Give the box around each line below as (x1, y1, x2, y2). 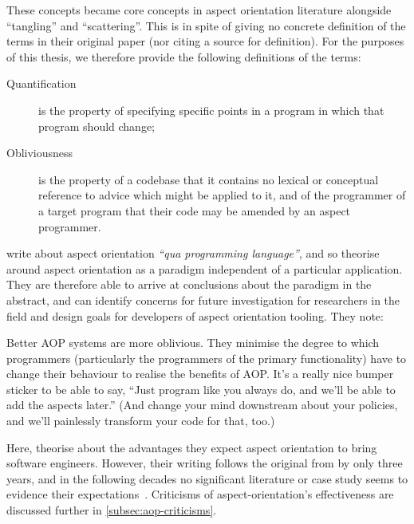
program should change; (38, 117, 156, 134)
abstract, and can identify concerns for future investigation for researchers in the (6, 291, 400, 308)
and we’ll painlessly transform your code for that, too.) (6, 412, 275, 429)
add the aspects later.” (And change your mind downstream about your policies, (6, 396, 398, 413)
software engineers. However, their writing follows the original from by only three (6, 455, 403, 471)
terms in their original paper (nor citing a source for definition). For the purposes (6, 33, 404, 49)
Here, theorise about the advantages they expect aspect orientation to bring (6, 439, 377, 455)
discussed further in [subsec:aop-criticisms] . (6, 502, 217, 518)
